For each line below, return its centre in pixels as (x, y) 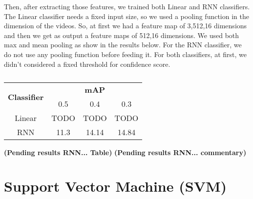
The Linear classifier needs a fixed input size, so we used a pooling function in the (126, 16)
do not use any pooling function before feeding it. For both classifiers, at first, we (125, 54)
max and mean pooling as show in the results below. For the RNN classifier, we (123, 45)
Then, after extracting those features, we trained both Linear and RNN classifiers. (127, 6)
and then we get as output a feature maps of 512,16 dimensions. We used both (122, 35)
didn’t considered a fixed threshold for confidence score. (87, 64)
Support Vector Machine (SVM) (116, 186)
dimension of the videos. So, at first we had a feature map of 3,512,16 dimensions (126, 26)
